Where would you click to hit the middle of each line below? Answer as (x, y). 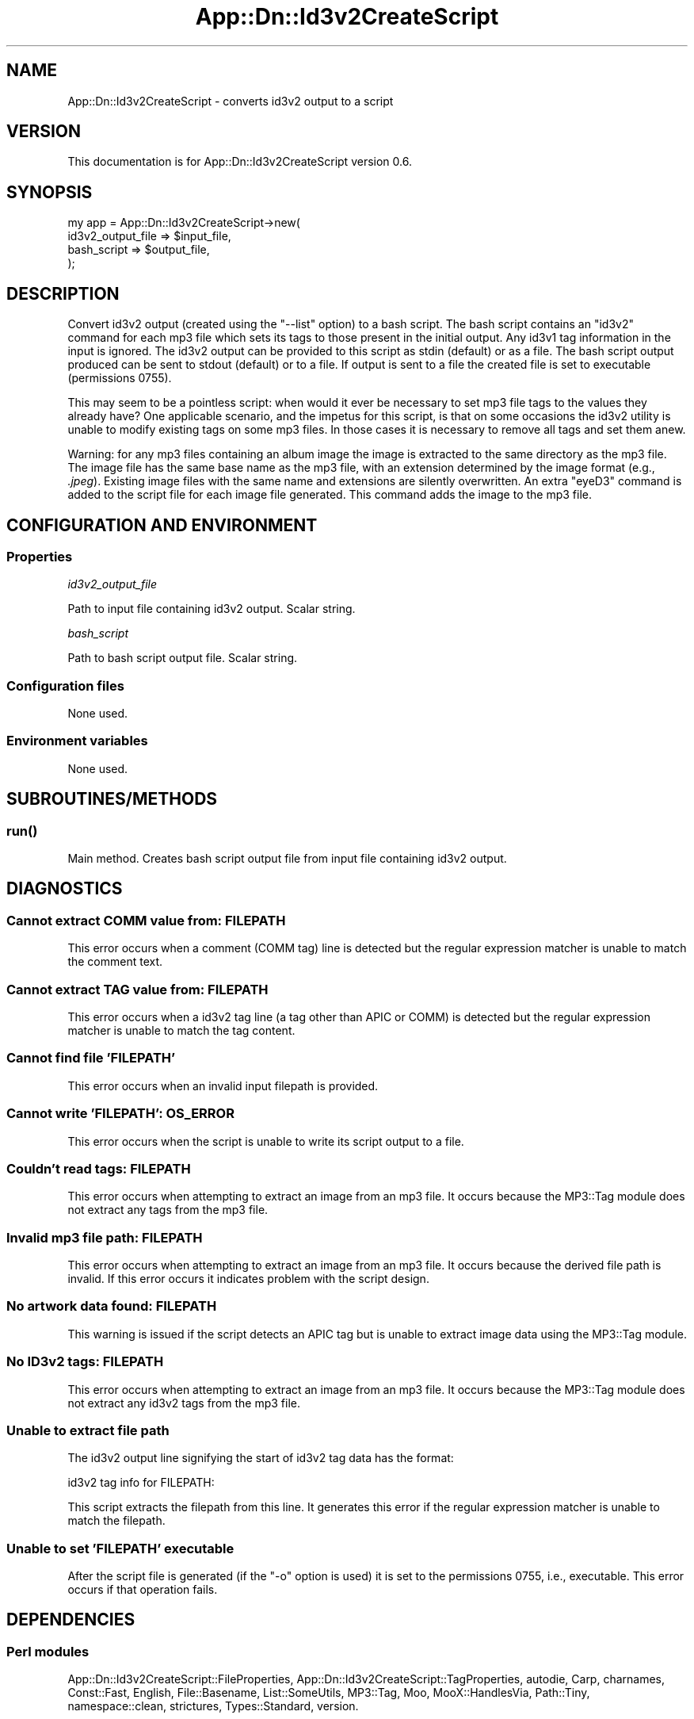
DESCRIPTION (63, 293)
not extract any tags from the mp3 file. (168, 1210)
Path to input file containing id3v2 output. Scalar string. (212, 609)
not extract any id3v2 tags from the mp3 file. (184, 1403)
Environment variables (77, 741)
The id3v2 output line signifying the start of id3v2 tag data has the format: (261, 1458)
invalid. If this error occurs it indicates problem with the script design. (248, 1279)
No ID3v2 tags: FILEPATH (85, 1362)
